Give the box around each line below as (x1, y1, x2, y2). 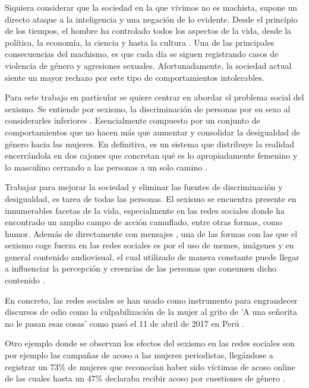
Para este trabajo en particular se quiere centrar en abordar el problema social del (5, 91, 304, 103)
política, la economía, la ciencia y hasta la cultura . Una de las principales (5, 36, 275, 48)
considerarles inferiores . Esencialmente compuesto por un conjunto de (5, 114, 260, 127)
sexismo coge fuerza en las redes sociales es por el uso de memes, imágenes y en (5, 239, 294, 251)
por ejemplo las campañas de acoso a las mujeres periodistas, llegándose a (5, 349, 273, 361)
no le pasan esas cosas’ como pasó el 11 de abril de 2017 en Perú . (5, 317, 245, 329)
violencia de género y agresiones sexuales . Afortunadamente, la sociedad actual (5, 59, 292, 71)
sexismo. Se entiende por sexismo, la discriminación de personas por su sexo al (5, 102, 291, 115)
